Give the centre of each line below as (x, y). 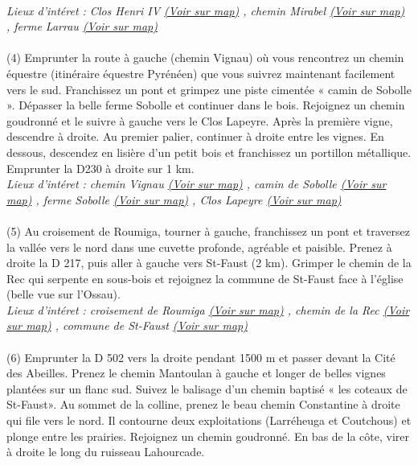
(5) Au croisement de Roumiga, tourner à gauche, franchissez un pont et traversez (208, 230)
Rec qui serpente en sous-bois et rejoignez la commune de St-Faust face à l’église (205, 278)
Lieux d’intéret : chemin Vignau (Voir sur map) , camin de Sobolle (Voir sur (197, 184)
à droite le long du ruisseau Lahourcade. (106, 452)
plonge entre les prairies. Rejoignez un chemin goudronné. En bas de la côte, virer (208, 436)
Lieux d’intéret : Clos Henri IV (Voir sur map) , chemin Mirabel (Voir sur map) (206, 10)
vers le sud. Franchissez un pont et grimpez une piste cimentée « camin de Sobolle (209, 89)
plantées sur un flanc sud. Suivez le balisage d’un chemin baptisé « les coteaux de (207, 388)
